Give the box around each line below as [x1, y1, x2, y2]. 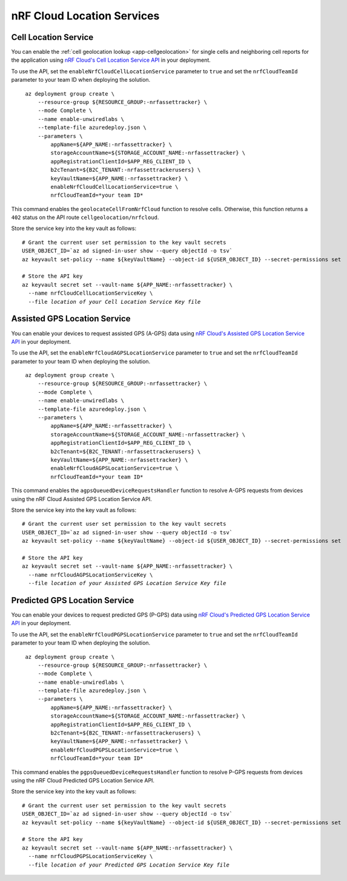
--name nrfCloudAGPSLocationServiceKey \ [28, 571, 153, 578]
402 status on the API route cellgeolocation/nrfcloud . [11, 214, 159, 221]
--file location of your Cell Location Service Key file [28, 298, 201, 305]
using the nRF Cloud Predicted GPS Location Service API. [11, 777, 154, 784]
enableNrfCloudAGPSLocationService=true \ [50, 465, 179, 472]
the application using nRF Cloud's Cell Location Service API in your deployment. [11, 56, 211, 64]
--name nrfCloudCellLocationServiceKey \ [28, 290, 153, 296]
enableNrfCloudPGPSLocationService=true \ [50, 746, 179, 753]
